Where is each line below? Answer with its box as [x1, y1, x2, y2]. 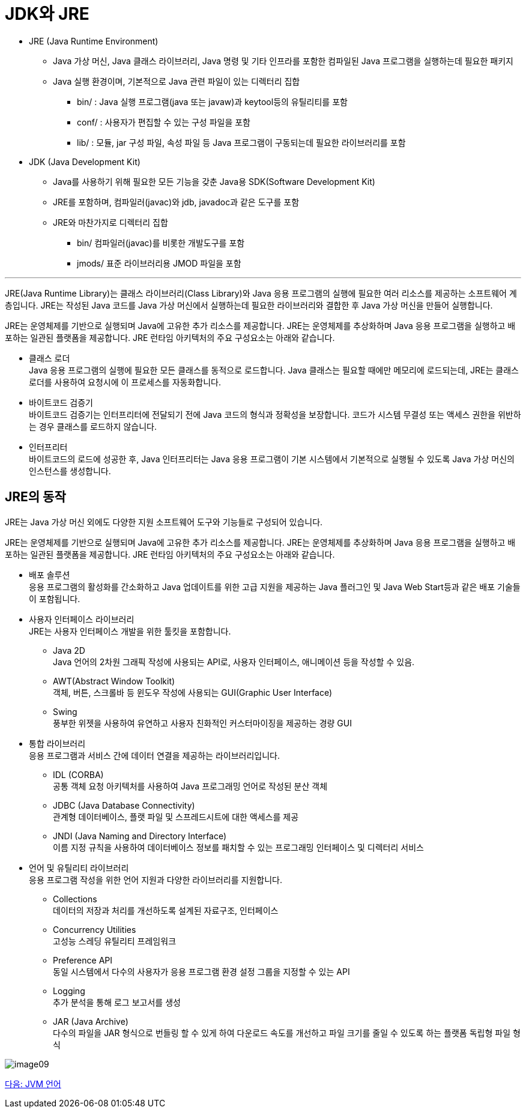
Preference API [53, 955, 113, 965]
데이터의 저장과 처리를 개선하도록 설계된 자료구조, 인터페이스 [53, 905, 279, 915]
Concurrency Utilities [53, 924, 136, 935]
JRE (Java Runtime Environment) [29, 35, 159, 46]
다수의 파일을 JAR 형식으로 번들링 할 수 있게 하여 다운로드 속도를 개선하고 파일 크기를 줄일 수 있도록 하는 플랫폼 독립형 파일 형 [53, 1027, 521, 1038]
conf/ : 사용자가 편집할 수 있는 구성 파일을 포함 [77, 116, 250, 127]
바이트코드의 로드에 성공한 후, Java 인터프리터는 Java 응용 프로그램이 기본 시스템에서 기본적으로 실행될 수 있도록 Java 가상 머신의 [29, 453, 515, 464]
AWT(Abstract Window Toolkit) [53, 675, 175, 686]
